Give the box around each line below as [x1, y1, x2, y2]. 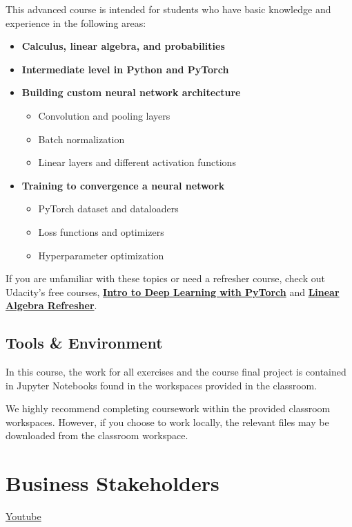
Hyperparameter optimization [38, 248, 164, 262]
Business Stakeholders [6, 469, 219, 497]
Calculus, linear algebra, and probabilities [21, 39, 225, 53]
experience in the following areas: [6, 15, 146, 30]
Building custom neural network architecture [21, 85, 241, 100]
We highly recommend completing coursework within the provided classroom [6, 401, 331, 416]
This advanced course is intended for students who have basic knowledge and [6, 2, 331, 16]
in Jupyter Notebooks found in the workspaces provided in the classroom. [6, 378, 317, 392]
